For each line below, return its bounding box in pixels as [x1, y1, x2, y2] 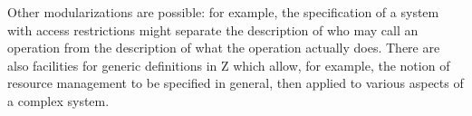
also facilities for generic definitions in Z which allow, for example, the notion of [7, 55, 450, 74]
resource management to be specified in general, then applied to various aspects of [7, 73, 464, 92]
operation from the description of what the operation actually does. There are [7, 38, 440, 57]
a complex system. [7, 91, 110, 110]
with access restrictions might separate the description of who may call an [7, 20, 419, 39]
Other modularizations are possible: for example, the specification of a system [7, 3, 439, 21]
